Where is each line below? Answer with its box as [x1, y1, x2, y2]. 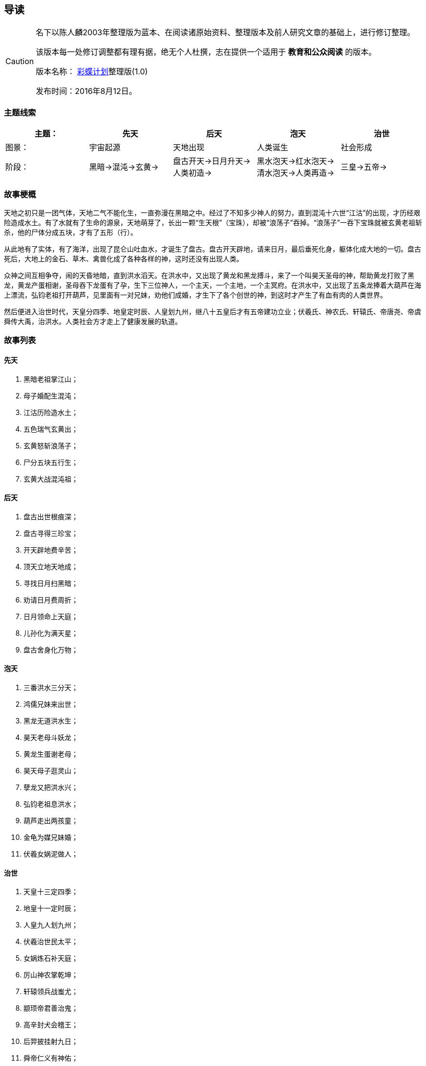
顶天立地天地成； [23, 562, 78, 571]
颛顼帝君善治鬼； [23, 1004, 78, 1013]
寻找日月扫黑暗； [23, 579, 78, 587]
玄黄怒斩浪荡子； [23, 441, 78, 450]
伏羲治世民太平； [23, 937, 78, 946]
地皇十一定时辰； [23, 904, 78, 913]
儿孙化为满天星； [23, 628, 78, 637]
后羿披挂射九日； [23, 1037, 78, 1046]
